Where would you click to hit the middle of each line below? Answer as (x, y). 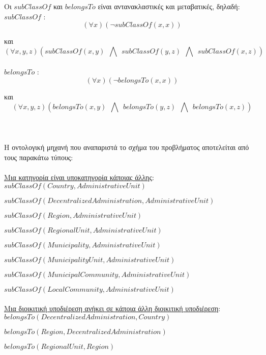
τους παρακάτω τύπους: (39, 157)
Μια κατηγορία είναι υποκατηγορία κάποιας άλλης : (79, 177)
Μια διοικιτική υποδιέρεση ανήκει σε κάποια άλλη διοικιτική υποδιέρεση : (112, 308)
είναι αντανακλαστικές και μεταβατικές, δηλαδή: (169, 6)
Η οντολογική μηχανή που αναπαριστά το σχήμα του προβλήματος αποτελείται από (127, 147)
